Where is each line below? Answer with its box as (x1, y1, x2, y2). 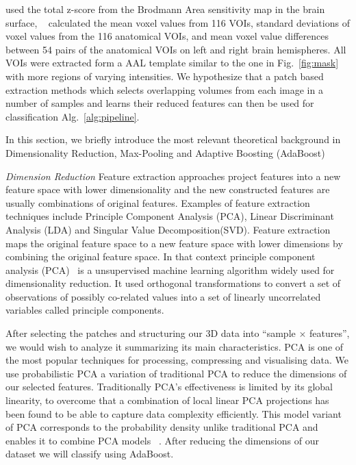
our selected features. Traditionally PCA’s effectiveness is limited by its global (5, 379, 333, 394)
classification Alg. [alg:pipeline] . (5, 109, 140, 123)
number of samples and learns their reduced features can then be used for (5, 96, 314, 110)
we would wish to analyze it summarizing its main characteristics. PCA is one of (5, 339, 344, 353)
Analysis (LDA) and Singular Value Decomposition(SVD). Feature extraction (5, 222, 331, 236)
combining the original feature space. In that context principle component (5, 249, 316, 264)
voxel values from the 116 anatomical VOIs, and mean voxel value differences (5, 29, 329, 43)
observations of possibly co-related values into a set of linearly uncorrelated (5, 289, 321, 303)
